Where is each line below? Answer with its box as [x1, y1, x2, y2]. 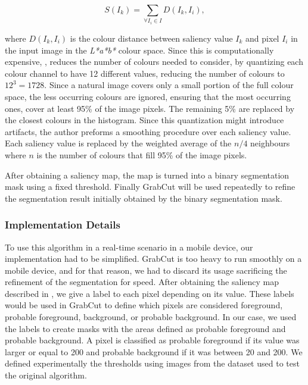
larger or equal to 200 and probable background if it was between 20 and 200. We [5, 345, 303, 358]
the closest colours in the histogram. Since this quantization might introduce [5, 114, 284, 126]
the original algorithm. [5, 369, 87, 381]
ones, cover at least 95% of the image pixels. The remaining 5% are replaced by [5, 102, 295, 114]
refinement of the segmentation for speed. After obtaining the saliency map [5, 276, 279, 288]
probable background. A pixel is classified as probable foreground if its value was [5, 334, 300, 346]
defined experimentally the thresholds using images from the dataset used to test [5, 357, 300, 370]
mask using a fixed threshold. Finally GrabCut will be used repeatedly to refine [5, 180, 295, 193]
